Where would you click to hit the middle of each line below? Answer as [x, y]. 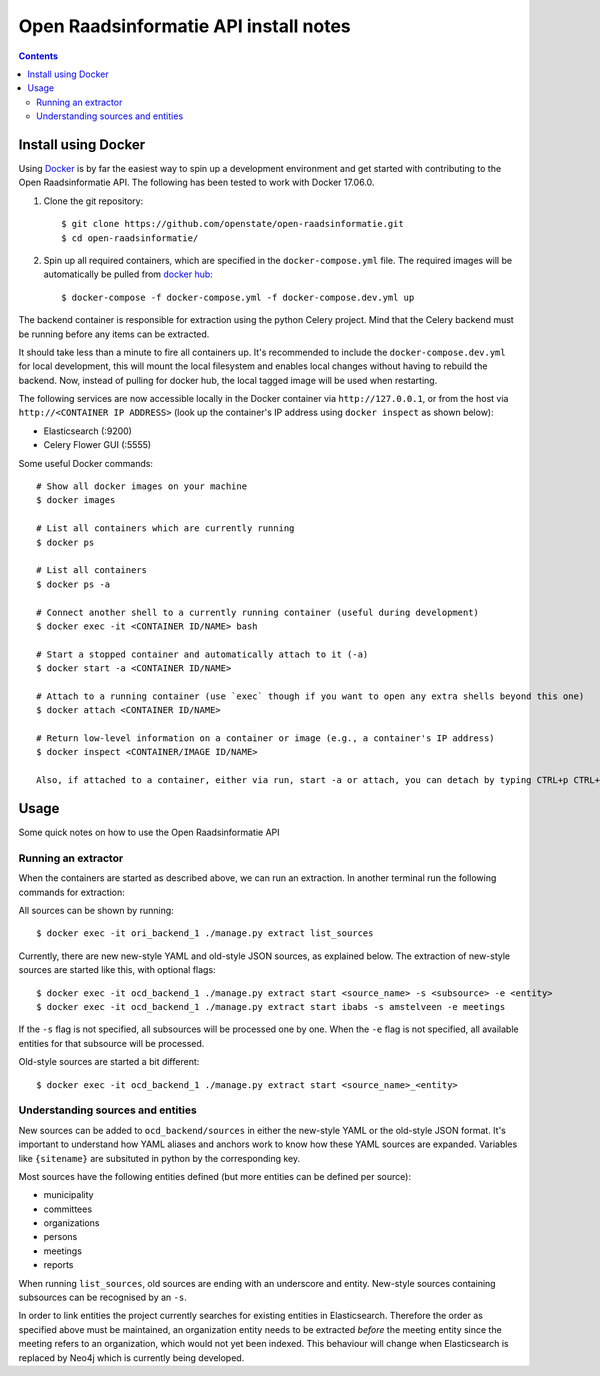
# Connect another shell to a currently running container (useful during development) [258, 612]
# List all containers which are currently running [165, 528]
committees [68, 1209]
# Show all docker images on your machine [142, 486]
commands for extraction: [71, 892]
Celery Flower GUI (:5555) [97, 445]
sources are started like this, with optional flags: [117, 970]
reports [58, 1265]
